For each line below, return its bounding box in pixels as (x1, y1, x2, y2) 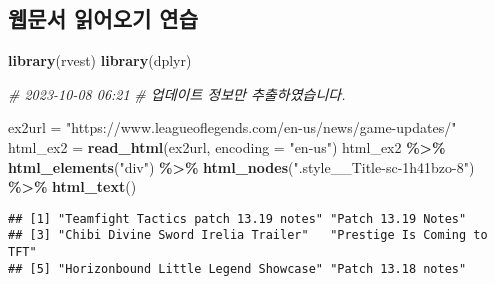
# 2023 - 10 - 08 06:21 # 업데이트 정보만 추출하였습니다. (8, 83, 346, 104)
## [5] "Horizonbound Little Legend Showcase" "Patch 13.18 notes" (8, 261, 467, 276)
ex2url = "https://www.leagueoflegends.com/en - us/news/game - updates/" (8, 117, 457, 138)
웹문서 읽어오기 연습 (8, 3, 198, 34)
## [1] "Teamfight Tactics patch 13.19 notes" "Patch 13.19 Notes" (8, 211, 467, 226)
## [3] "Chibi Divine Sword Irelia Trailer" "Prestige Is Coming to (8, 228, 488, 243)
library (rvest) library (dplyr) (8, 50, 192, 71)
